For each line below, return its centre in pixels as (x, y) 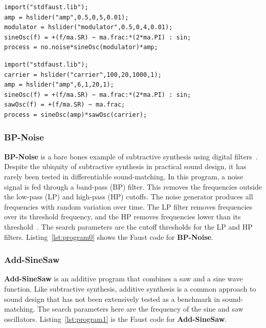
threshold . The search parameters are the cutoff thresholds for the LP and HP (128, 226)
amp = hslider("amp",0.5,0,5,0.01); (66, 17)
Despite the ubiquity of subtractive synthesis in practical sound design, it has (125, 166)
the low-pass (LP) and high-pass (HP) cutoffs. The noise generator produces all (129, 197)
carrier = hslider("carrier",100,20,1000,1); (83, 75)
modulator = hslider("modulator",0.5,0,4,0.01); (88, 27)
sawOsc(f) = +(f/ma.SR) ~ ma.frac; (65, 105)
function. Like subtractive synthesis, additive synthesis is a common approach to (130, 288)
